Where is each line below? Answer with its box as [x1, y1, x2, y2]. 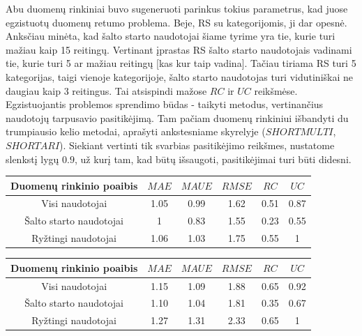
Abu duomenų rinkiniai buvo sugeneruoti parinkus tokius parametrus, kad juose [6, 1, 348, 15]
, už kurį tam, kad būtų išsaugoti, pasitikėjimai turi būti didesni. [74, 151, 352, 166]
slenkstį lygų [6, 151, 59, 166]
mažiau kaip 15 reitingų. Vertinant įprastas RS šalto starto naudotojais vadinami [6, 42, 352, 56]
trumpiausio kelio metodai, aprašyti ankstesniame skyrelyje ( [6, 124, 266, 139]
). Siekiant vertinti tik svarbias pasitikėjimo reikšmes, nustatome [59, 137, 335, 152]
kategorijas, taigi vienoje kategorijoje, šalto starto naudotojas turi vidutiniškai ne [6, 69, 354, 84]
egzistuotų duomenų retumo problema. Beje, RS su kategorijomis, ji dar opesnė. [6, 15, 347, 29]
